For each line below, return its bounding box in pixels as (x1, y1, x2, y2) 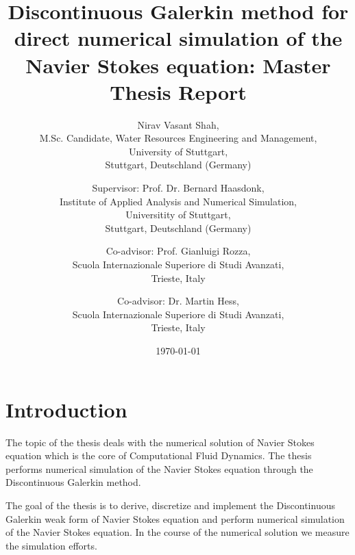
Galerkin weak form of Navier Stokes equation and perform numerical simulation (5, 511, 345, 526)
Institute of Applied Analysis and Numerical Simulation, (59, 194, 297, 208)
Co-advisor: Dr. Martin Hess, (117, 294, 239, 308)
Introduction (5, 395, 127, 423)
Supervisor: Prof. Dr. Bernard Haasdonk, (92, 181, 265, 195)
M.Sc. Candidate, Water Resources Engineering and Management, (39, 131, 317, 145)
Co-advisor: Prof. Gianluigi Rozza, (106, 244, 251, 258)
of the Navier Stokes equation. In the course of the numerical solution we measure (5, 525, 350, 539)
